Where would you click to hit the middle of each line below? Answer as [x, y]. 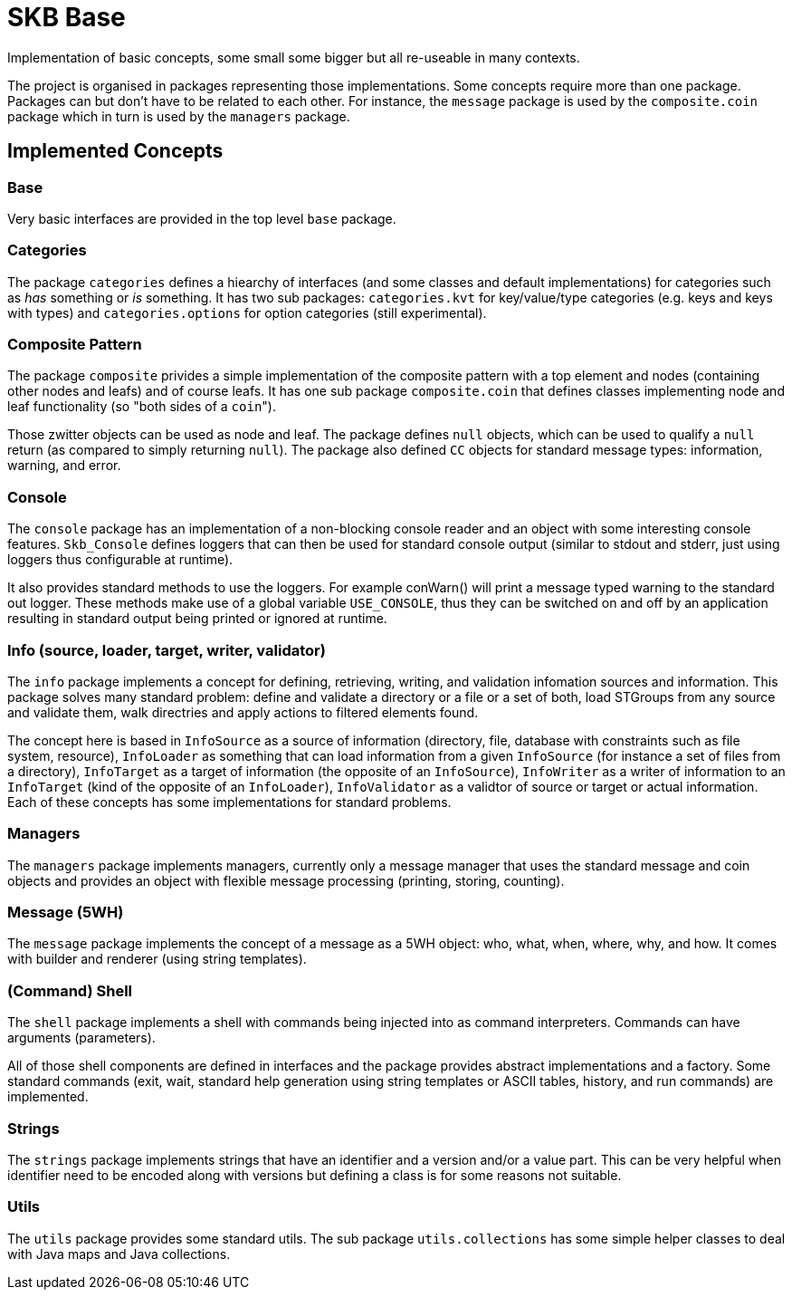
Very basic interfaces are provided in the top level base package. [202, 218]
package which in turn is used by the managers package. [179, 116]
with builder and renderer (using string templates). [157, 959]
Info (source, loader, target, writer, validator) [167, 650]
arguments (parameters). [81, 1038]
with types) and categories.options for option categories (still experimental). [247, 312]
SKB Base [67, 17]
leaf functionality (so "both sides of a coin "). [142, 407]
